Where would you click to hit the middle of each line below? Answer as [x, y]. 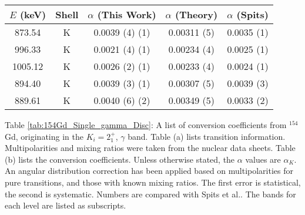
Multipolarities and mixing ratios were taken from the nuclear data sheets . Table [150, 148]
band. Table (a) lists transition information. [207, 136]
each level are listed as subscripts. [66, 205]
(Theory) [196, 14]
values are [263, 159]
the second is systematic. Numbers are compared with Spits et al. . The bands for [150, 194]
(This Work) [127, 14]
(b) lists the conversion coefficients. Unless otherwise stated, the [120, 159]
